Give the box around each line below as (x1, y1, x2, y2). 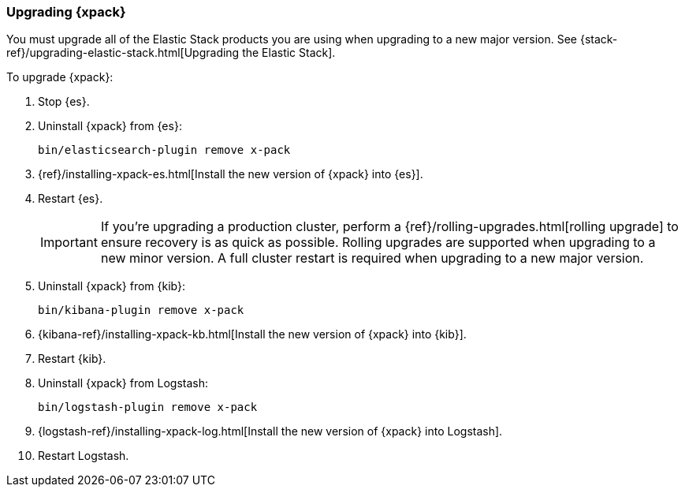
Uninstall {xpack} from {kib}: (38, 279, 186, 293)
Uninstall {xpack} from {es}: (38, 119, 182, 133)
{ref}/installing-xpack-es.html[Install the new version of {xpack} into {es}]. (38, 167, 423, 181)
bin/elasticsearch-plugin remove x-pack (38, 144, 291, 157)
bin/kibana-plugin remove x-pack (38, 304, 244, 317)
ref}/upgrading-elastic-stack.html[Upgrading (6, 46, 240, 60)
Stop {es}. (38, 95, 90, 109)
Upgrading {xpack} (6, 4, 126, 20)
